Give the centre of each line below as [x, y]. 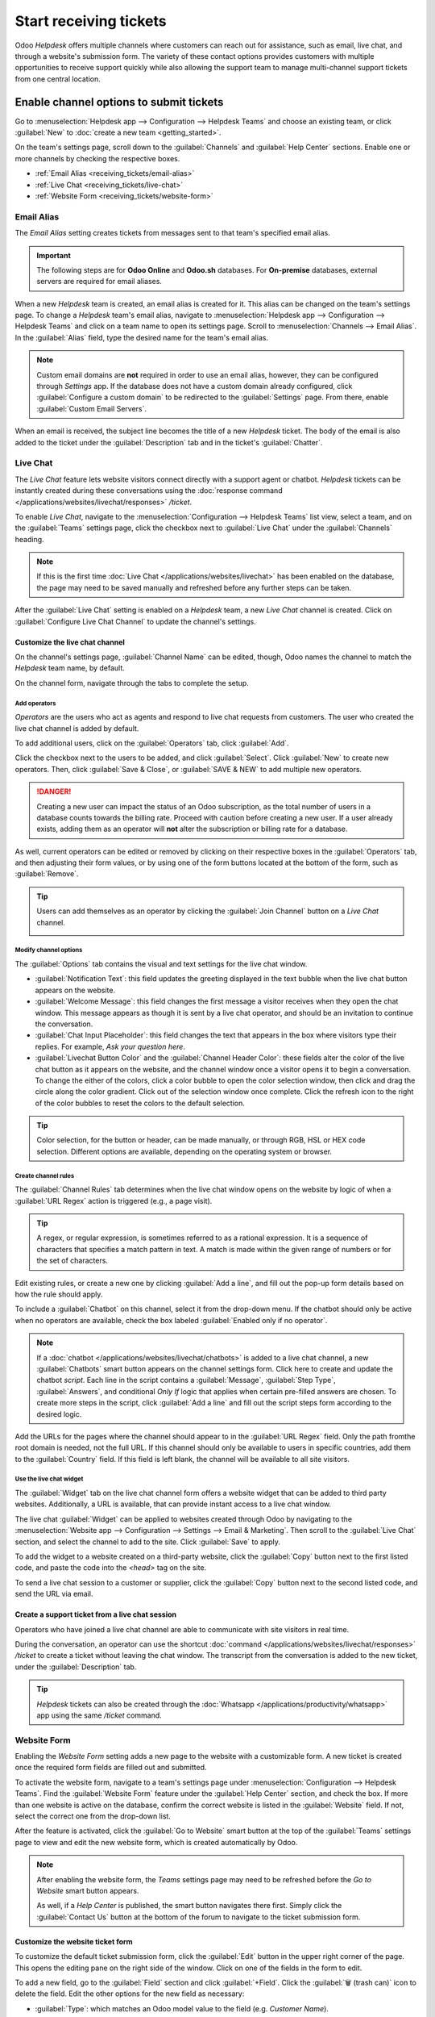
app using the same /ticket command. [99, 1715]
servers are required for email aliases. [99, 282]
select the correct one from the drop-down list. [93, 1816]
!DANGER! [54, 791]
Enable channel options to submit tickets [119, 102]
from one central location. [58, 79]
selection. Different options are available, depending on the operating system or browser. [184, 1151]
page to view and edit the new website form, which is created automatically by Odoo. [156, 1842]
